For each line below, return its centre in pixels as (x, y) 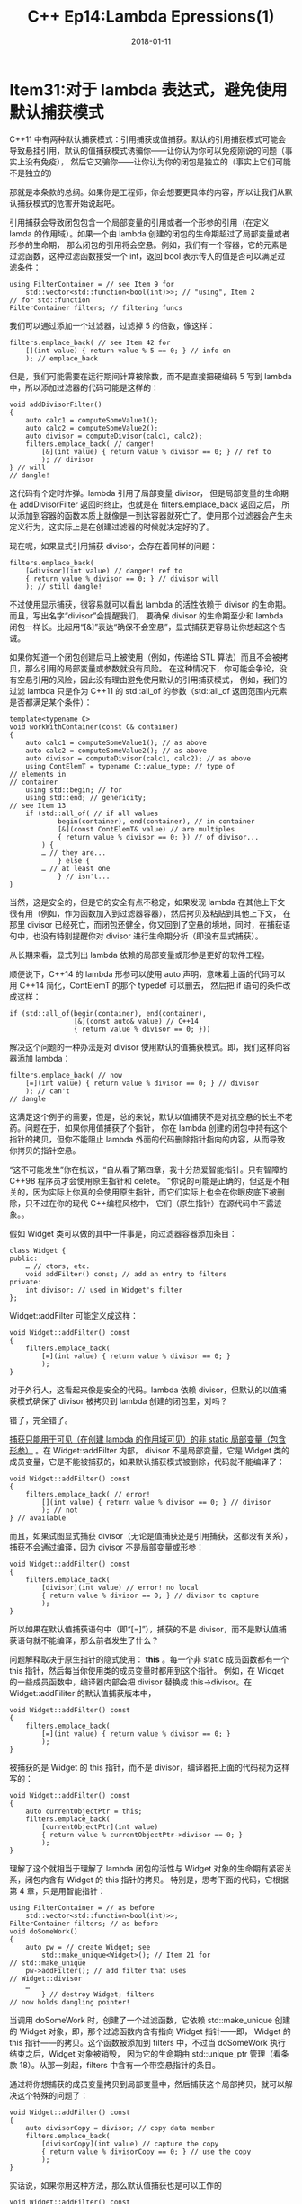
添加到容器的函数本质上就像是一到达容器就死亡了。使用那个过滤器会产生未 (155, 515)
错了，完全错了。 (41, 1420)
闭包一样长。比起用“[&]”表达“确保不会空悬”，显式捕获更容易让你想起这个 (144, 627)
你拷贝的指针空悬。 (45, 1150)
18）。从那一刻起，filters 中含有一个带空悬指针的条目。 (120, 2065)
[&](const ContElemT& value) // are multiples (146, 829)
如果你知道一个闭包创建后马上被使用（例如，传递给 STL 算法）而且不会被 (145, 657)
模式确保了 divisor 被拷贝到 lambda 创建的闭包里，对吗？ (122, 1400)
